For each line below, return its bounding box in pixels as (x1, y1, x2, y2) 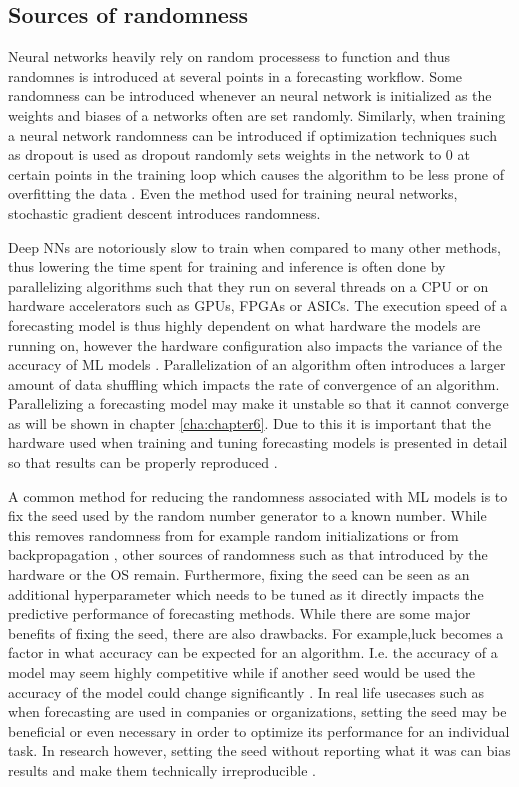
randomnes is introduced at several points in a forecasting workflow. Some (8, 65, 463, 86)
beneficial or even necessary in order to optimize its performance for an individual (8, 720, 510, 741)
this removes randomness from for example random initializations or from (8, 524, 459, 545)
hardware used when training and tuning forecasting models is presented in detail (8, 432, 508, 453)
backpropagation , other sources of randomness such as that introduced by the (8, 544, 488, 565)
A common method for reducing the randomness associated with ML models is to (8, 485, 508, 506)
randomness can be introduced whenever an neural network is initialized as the (8, 85, 492, 106)
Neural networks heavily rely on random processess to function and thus (8, 46, 451, 67)
